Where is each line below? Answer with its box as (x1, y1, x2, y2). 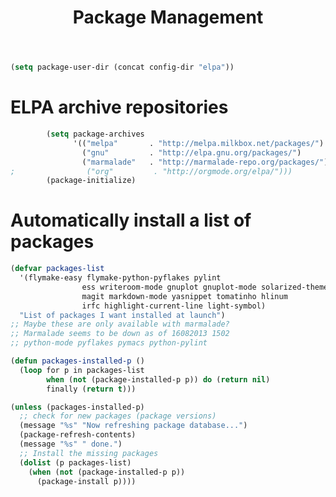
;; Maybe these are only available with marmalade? (10, 319, 230, 330)
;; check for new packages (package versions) (19, 411, 217, 421)
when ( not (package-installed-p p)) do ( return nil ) (46, 374, 271, 385)
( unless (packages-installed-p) (10, 402, 145, 412)
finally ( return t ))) (46, 384, 137, 394)
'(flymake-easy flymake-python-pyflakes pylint (19, 273, 222, 283)
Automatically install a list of (10, 209, 252, 232)
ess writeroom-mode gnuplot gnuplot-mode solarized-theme (81, 282, 329, 292)
